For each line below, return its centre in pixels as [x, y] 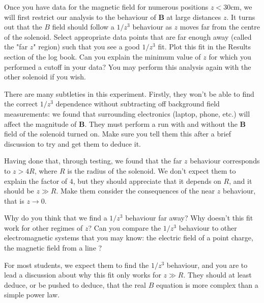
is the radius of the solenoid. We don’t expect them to [152, 170]
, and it [241, 181]
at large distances [194, 17]
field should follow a [83, 27]
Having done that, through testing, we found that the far [93, 161]
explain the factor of [36, 181]
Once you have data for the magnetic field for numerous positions [106, 7]
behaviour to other [208, 227]
